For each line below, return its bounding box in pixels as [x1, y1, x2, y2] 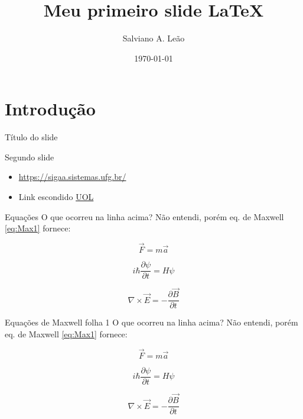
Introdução [5, 96, 96, 121]
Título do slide [5, 131, 58, 143]
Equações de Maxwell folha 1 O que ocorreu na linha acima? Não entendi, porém [5, 316, 298, 328]
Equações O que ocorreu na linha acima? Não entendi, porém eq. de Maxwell [5, 210, 284, 223]
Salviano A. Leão [122, 32, 185, 44]
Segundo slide [5, 150, 54, 163]
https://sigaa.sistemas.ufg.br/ [18, 170, 126, 183]
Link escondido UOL [18, 191, 94, 203]
